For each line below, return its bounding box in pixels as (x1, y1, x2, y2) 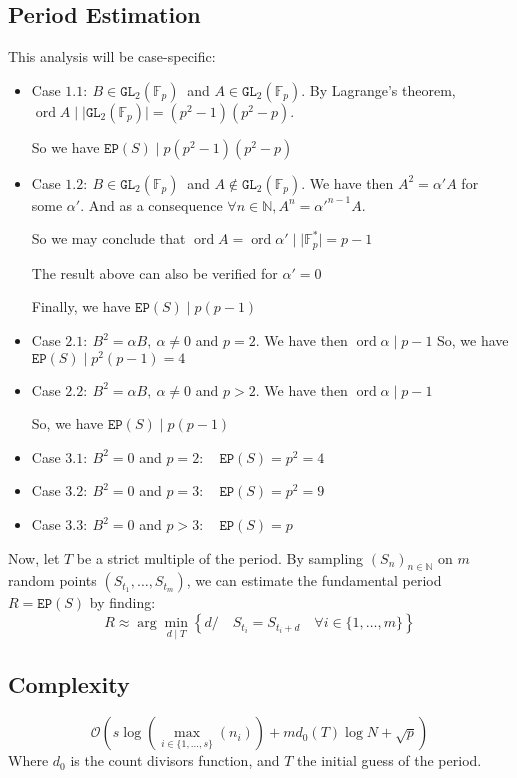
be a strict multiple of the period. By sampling (76, 547, 364, 568)
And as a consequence (88, 194, 223, 215)
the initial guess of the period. (297, 750, 482, 771)
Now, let (8, 547, 60, 568)
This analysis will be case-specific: (8, 46, 216, 67)
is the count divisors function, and (70, 750, 280, 771)
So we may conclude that (31, 228, 186, 249)
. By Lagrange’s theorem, (301, 79, 456, 100)
